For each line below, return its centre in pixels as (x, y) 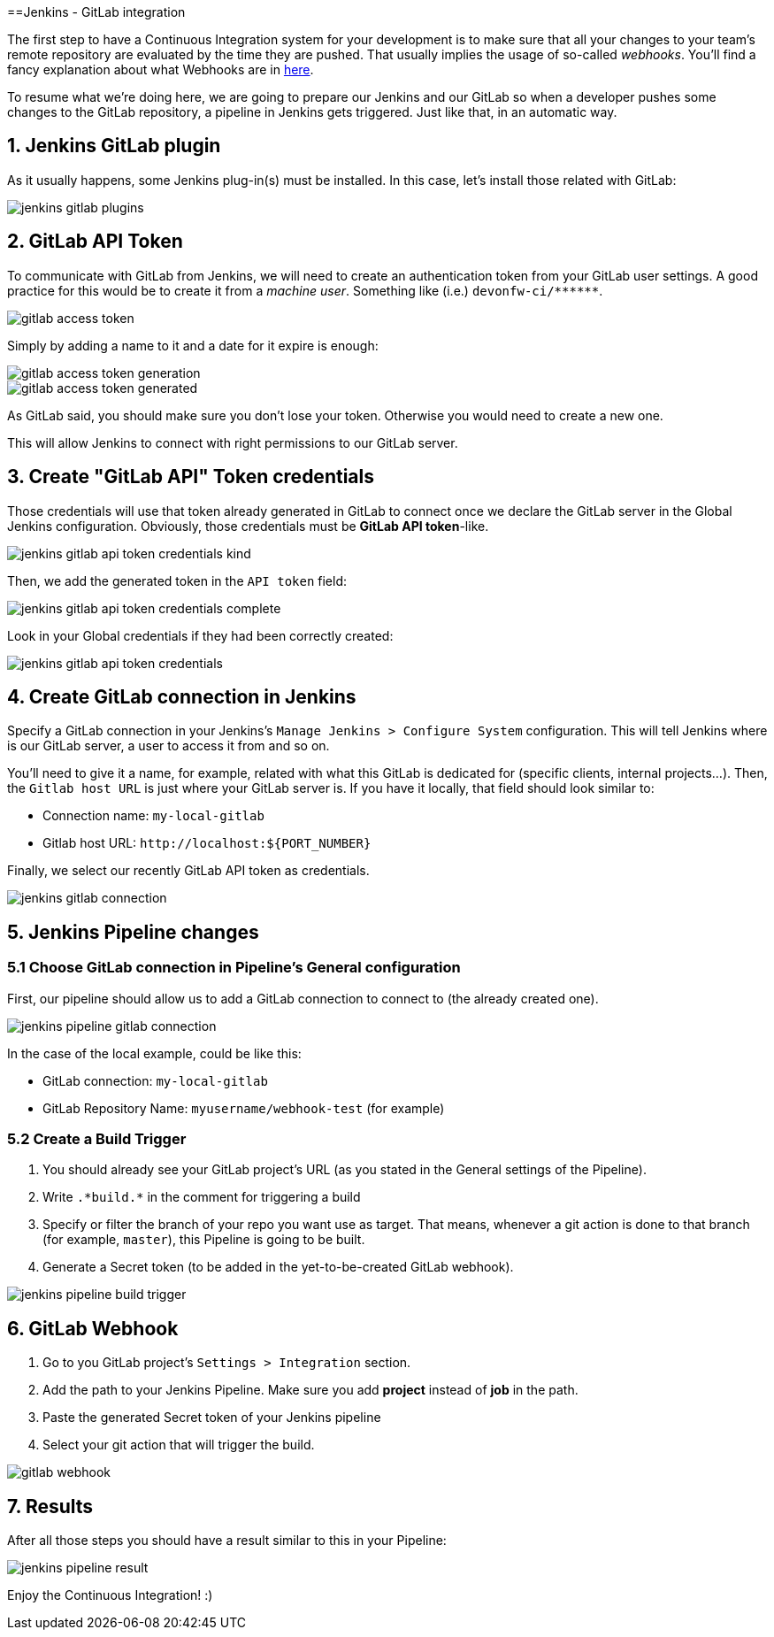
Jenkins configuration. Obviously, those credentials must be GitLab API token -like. (248, 526)
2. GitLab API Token (95, 242)
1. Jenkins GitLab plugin (114, 146)
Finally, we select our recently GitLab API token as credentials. (188, 871)
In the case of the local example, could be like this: (154, 1053)
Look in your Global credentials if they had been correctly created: (200, 635)
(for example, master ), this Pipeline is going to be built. (204, 1240)
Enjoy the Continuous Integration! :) (110, 1595)
